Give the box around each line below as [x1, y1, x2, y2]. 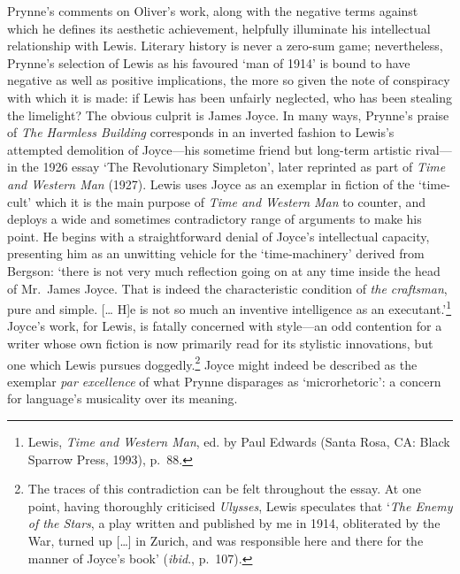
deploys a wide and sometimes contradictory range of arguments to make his [7, 210, 422, 228]
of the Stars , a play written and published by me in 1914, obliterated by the [27, 514, 441, 532]
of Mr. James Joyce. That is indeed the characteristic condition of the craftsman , [7, 279, 448, 297]
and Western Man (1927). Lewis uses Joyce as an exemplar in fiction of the [7, 174, 415, 193]
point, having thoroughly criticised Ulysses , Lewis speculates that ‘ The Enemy [27, 496, 453, 515]
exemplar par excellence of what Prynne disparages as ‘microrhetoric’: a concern [7, 371, 441, 390]
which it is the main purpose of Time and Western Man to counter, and [34, 192, 426, 210]
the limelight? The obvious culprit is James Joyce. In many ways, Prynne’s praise [7, 105, 449, 124]
